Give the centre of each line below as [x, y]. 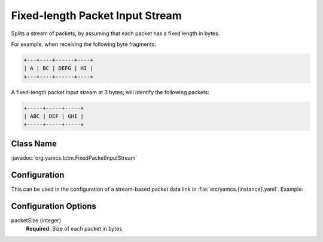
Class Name [34, 143]
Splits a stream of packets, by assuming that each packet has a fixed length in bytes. [115, 33]
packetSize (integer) [36, 220]
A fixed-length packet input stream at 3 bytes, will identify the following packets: [110, 92]
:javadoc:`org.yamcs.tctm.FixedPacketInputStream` [74, 157]
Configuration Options [54, 206]
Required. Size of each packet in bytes [74, 229]
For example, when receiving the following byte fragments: [84, 44]
